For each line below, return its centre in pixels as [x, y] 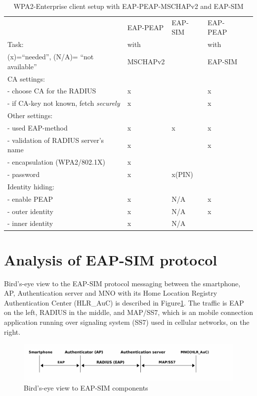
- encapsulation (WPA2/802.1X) [56, 162]
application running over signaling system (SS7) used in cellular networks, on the [127, 322]
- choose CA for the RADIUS [52, 91]
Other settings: [30, 115]
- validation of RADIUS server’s [56, 140]
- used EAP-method [38, 127]
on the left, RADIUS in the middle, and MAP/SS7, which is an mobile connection [128, 312]
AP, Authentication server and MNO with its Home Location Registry [111, 293]
